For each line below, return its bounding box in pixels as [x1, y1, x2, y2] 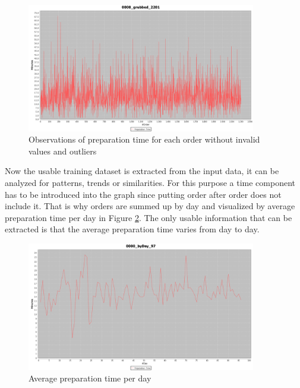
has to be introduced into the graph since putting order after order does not [5, 188, 282, 200]
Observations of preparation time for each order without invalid [29, 133, 260, 146]
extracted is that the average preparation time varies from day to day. [5, 223, 260, 235]
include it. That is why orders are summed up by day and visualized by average [5, 200, 295, 212]
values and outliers [29, 144, 97, 157]
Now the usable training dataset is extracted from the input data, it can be [5, 165, 279, 177]
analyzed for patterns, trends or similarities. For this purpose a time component [5, 176, 296, 188]
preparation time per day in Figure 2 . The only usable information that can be [5, 211, 292, 223]
